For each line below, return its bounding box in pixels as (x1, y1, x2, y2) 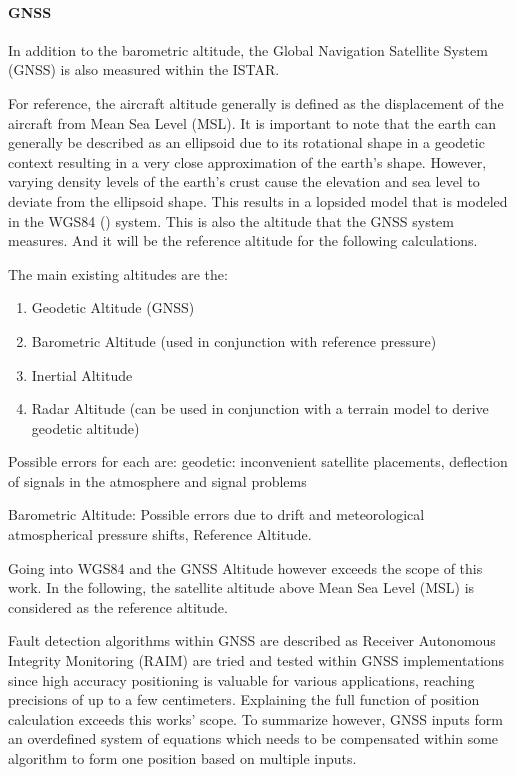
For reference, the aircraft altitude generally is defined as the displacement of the (8, 92, 504, 113)
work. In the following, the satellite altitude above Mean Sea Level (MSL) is (8, 577, 475, 598)
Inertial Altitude (31, 364, 133, 385)
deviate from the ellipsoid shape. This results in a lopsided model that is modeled (8, 190, 508, 211)
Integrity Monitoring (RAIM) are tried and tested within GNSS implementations (8, 650, 505, 671)
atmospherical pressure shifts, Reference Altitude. (8, 524, 312, 545)
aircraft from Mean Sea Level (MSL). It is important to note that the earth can (8, 112, 496, 133)
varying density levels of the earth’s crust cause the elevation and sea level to (8, 171, 480, 192)
